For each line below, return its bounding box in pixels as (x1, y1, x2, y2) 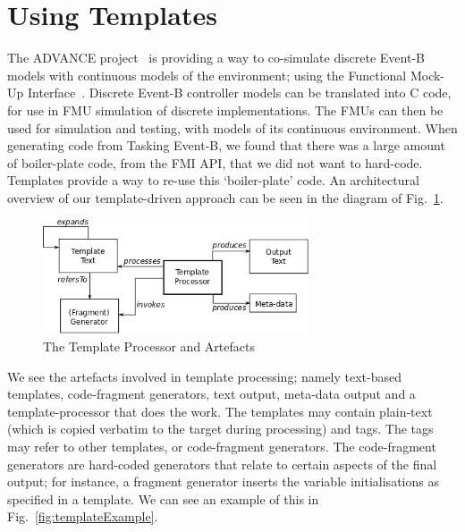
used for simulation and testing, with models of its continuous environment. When (7, 118, 458, 137)
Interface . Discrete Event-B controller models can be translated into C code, (27, 83, 452, 102)
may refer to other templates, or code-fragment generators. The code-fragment (7, 436, 436, 455)
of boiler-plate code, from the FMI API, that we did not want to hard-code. (7, 153, 423, 172)
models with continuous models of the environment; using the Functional (7, 65, 407, 84)
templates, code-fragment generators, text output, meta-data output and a (7, 384, 416, 403)
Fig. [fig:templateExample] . (7, 507, 158, 526)
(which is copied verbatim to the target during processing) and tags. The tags (7, 419, 434, 438)
